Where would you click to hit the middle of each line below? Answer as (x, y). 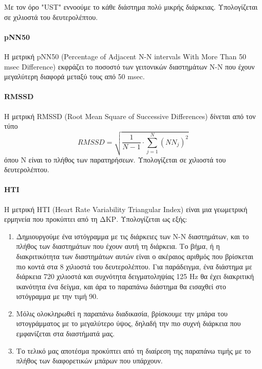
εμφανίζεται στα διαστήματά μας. (65, 333)
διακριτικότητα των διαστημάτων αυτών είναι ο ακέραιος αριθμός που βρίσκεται (135, 256)
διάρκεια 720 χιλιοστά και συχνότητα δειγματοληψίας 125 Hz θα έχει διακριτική (135, 276)
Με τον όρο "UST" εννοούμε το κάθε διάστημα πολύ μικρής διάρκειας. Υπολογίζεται (131, 7)
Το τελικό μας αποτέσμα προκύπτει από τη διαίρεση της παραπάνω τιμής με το (134, 350)
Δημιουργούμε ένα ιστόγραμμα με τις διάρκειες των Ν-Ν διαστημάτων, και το (133, 236)
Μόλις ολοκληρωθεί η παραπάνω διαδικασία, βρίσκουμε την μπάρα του (122, 313)
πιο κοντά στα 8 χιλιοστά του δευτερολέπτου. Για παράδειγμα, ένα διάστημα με (134, 266)
